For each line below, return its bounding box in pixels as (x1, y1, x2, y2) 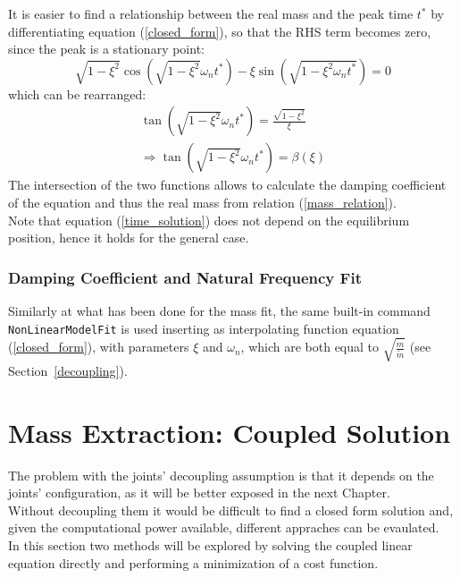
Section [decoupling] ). (8, 361, 128, 379)
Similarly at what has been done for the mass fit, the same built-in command (8, 302, 431, 320)
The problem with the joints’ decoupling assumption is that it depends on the (8, 465, 434, 484)
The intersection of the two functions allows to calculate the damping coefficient (8, 175, 447, 194)
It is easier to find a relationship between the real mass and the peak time (8, 4, 414, 22)
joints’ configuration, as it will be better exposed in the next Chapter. (8, 483, 390, 502)
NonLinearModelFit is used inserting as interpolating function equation (8, 319, 399, 337)
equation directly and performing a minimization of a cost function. (8, 553, 379, 572)
